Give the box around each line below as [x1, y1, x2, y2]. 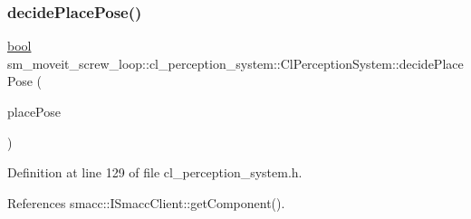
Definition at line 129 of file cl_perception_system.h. [7, 163, 303, 182]
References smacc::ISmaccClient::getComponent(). [7, 193, 285, 212]
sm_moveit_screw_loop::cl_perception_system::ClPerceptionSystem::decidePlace [7, 53, 464, 72]
